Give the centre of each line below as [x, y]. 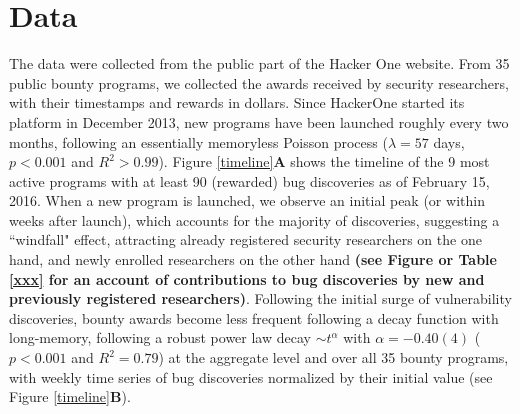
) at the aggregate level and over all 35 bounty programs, [333, 357]
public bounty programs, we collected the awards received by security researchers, [259, 82]
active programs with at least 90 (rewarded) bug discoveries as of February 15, [249, 180]
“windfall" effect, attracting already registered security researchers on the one [245, 239]
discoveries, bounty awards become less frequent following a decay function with [254, 317]
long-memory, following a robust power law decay [160, 337]
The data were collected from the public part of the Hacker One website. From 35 [259, 63]
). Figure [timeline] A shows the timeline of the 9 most [324, 161]
